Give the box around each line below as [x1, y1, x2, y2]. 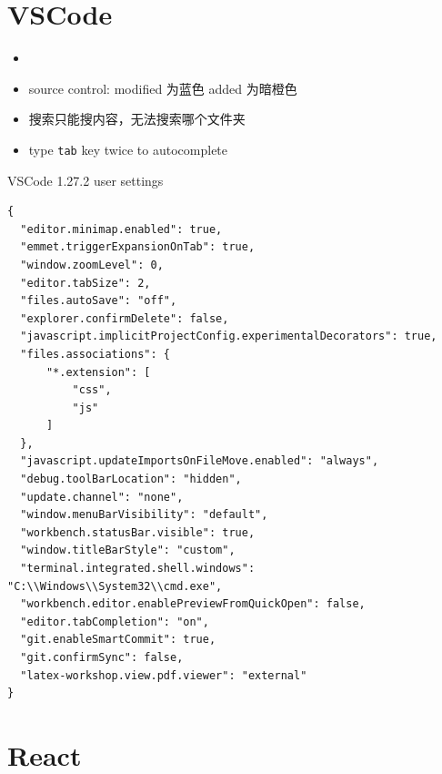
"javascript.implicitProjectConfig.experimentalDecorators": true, [20, 330, 437, 343]
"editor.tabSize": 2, [20, 276, 151, 290]
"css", [72, 383, 112, 397]
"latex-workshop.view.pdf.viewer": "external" [20, 668, 307, 682]
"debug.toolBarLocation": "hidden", [20, 473, 242, 486]
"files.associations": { [20, 347, 170, 361]
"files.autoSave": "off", [20, 294, 177, 308]
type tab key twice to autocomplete [28, 139, 228, 158]
